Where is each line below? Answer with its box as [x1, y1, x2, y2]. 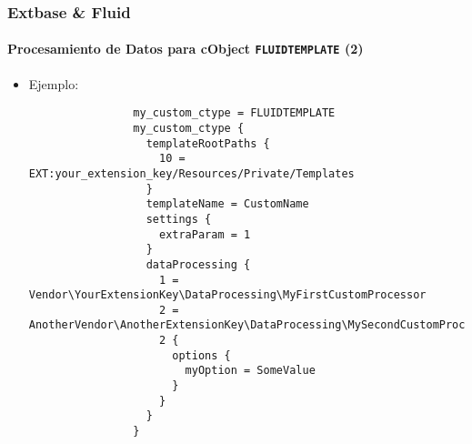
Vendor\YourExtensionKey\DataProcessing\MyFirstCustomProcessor [28, 288, 427, 302]
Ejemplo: [28, 74, 79, 93]
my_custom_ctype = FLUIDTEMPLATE [133, 106, 336, 120]
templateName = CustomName [146, 197, 309, 211]
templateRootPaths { [146, 136, 270, 150]
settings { [146, 212, 212, 226]
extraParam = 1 [158, 227, 251, 241]
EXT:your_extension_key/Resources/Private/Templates [28, 166, 355, 180]
